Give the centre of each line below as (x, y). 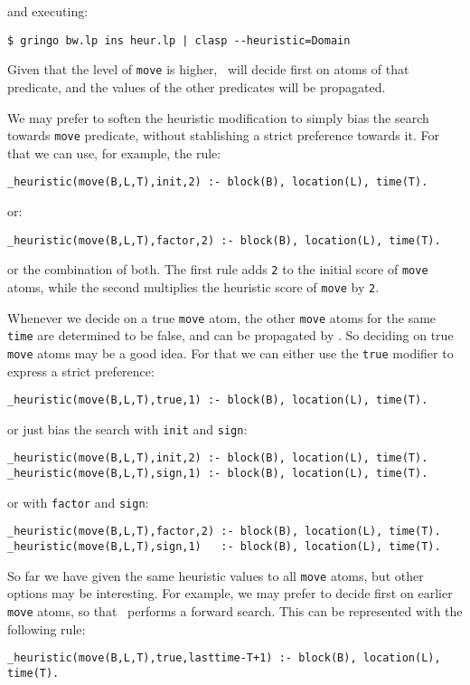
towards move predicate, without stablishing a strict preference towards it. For (223, 135)
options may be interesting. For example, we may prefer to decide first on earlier (230, 593)
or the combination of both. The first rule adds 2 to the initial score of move (218, 269)
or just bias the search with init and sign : (127, 428)
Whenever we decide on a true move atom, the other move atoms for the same (222, 317)
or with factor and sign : (78, 502)
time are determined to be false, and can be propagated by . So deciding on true (230, 335)
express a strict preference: (81, 371)
